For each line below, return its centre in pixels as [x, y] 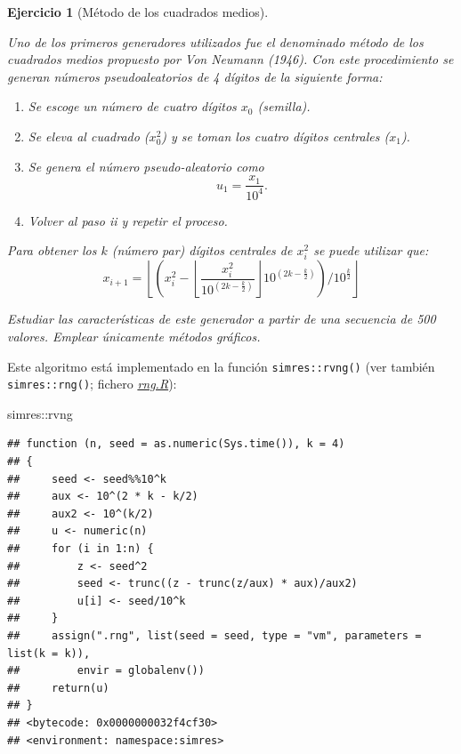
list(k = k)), [49, 653]
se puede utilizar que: [371, 250]
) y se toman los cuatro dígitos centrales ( [275, 136]
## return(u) [58, 688]
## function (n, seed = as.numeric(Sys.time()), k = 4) [176, 444]
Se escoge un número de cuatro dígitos [132, 106]
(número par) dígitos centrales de [202, 250]
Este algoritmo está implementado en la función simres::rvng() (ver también [221, 366]
